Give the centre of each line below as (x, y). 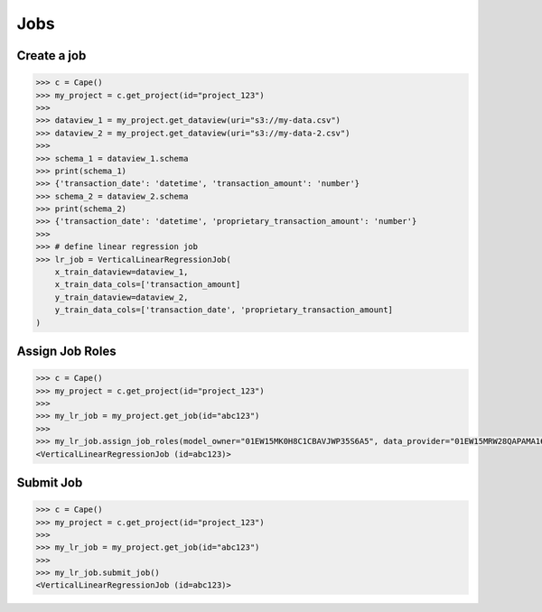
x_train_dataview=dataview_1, (121, 272)
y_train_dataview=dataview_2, (121, 297)
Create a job (51, 56)
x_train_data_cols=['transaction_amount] (148, 285)
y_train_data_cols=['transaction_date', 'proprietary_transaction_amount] (224, 310)
